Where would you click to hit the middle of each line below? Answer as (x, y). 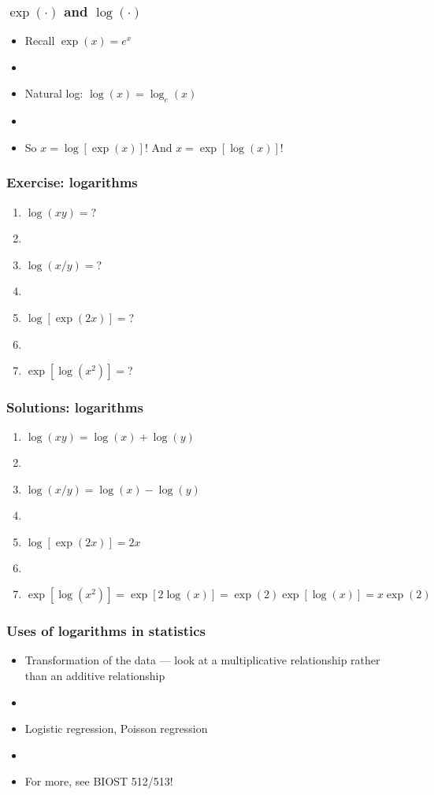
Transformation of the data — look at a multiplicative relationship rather (202, 660)
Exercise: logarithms (72, 182)
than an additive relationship (95, 675)
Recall (40, 41)
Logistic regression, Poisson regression (116, 728)
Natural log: (54, 93)
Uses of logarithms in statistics (106, 631)
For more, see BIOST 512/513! (99, 781)
